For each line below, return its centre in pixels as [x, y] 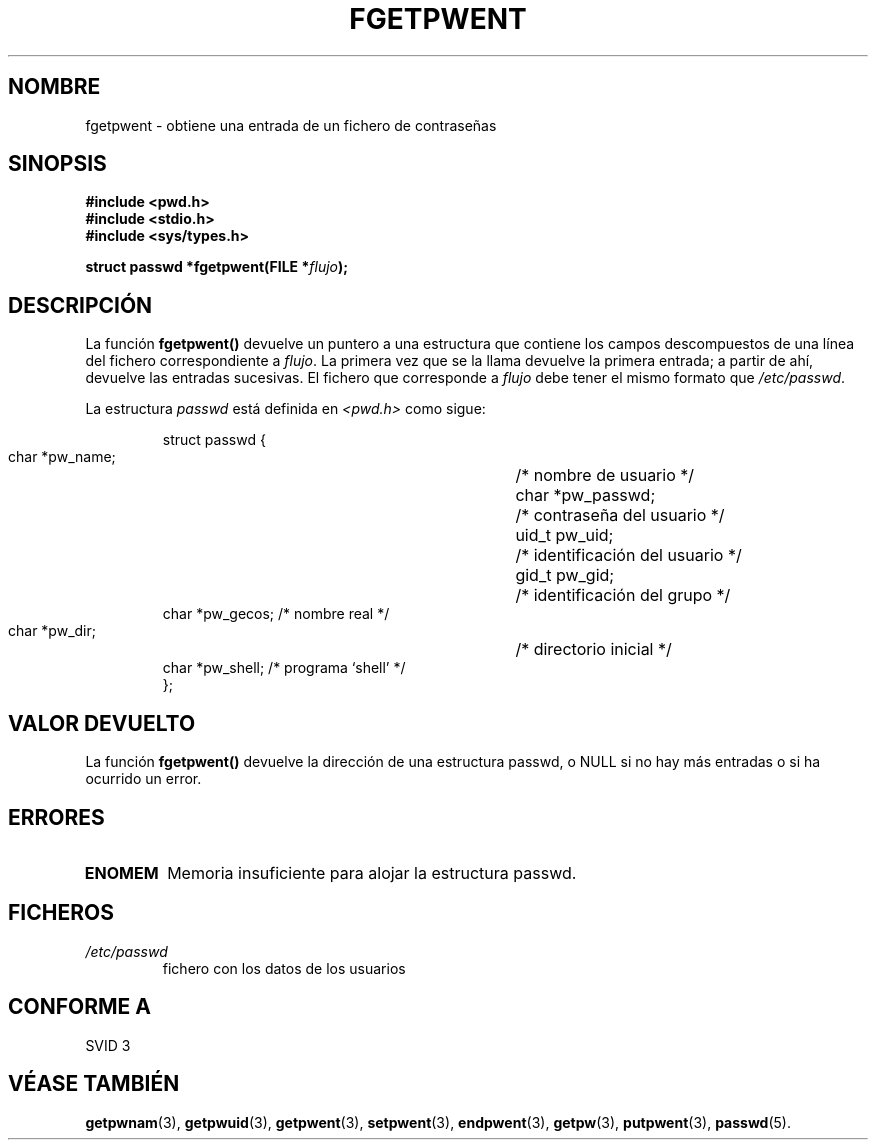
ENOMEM [121, 872]
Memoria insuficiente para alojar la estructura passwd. [372, 872]
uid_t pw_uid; [564, 535]
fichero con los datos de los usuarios [284, 968]
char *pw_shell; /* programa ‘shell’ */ [284, 668]
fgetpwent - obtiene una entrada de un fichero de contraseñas [291, 125]
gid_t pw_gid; [565, 575]
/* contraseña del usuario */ [620, 515]
